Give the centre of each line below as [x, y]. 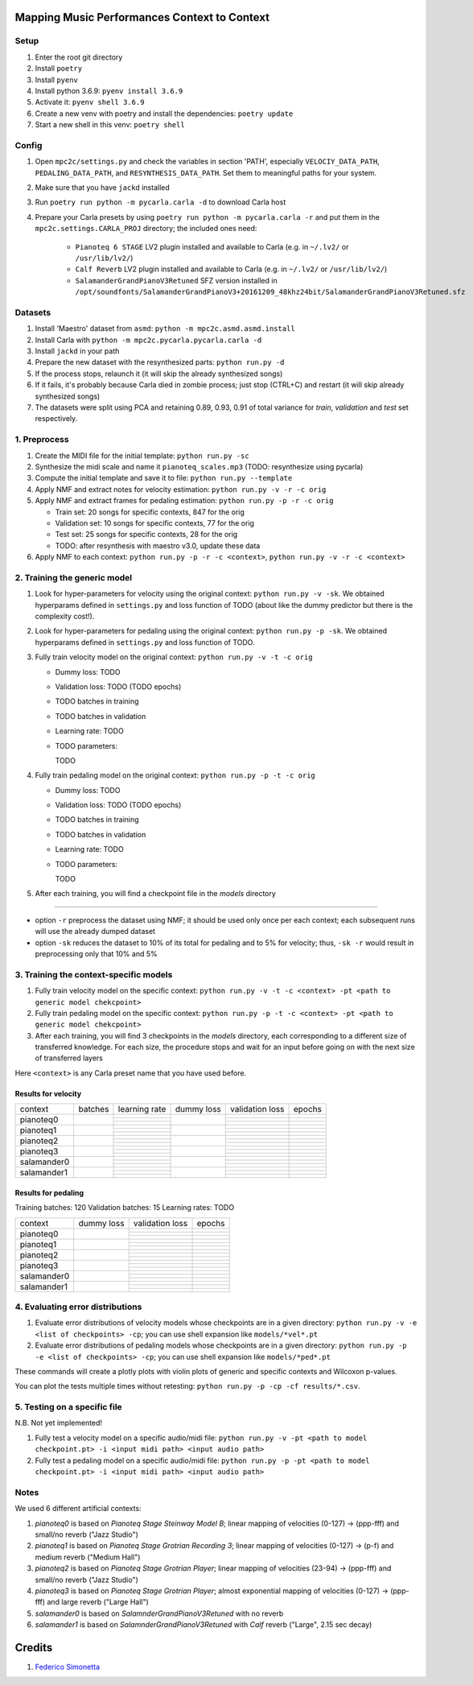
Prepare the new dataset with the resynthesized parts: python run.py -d [160, 362]
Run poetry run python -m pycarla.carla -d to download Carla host [160, 202]
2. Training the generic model [74, 577]
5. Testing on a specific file [68, 1407]
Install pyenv [56, 80]
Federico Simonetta [68, 1667]
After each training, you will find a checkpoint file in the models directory [156, 894]
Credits [34, 1648]
